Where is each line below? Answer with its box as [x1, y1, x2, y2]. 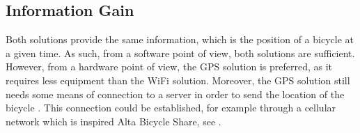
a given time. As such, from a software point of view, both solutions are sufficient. [6, 45, 355, 60]
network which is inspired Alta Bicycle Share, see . [6, 114, 221, 128]
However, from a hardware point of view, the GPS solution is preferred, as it [6, 59, 333, 74]
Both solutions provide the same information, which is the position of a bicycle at [6, 32, 354, 47]
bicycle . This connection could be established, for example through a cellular [6, 100, 336, 115]
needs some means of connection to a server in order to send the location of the [6, 86, 345, 101]
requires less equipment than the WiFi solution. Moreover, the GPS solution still [6, 72, 350, 87]
